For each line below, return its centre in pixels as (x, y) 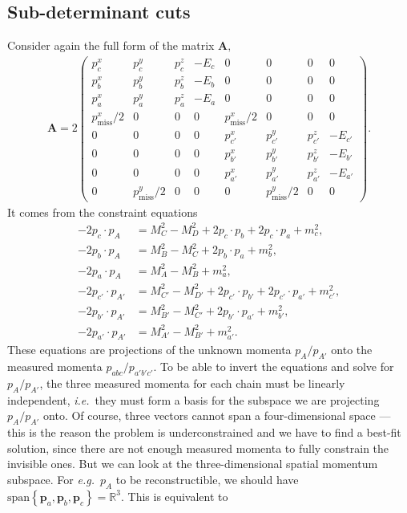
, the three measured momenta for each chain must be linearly (192, 383)
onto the (352, 350)
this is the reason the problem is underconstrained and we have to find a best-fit (204, 432)
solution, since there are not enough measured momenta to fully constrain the (198, 448)
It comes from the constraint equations (103, 212)
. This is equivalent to (174, 496)
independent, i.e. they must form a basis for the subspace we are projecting (193, 399)
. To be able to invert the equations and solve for (274, 366)
